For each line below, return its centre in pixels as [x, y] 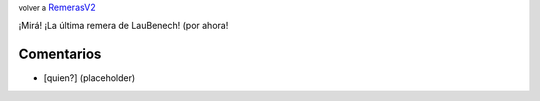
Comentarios [60, 54]
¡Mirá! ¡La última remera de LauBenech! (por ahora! [123, 26]
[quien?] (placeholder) [89, 78]
